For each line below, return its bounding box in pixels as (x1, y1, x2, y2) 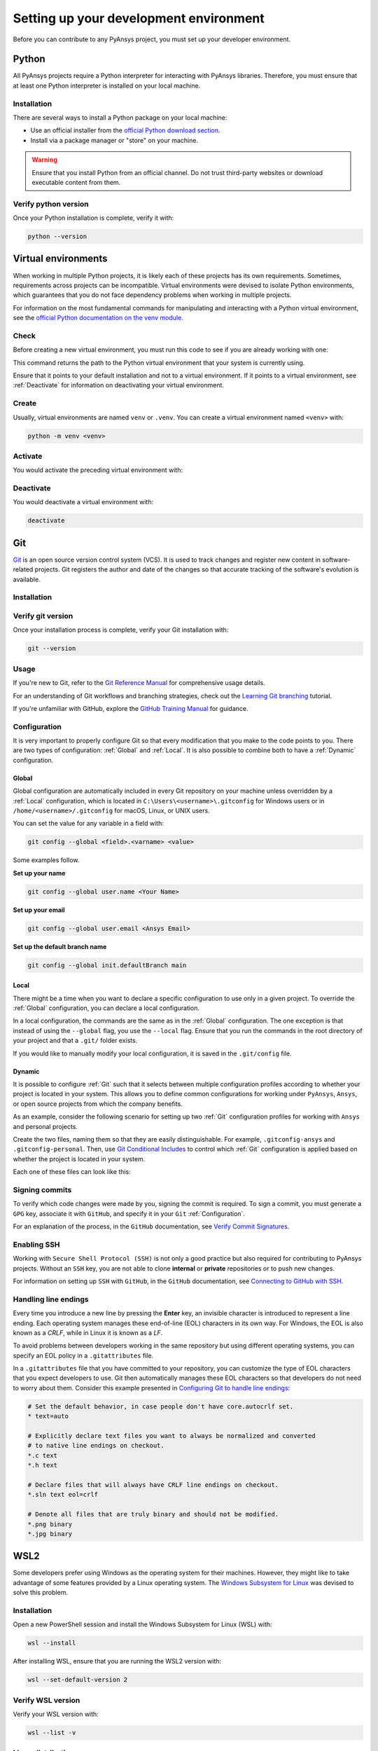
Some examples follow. (13, 856, 80, 864)
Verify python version (13, 199, 89, 209)
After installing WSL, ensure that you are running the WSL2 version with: (13, 1657, 222, 1666)
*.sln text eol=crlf (27, 1490, 98, 1499)
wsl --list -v (27, 1729, 76, 1736)
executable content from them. (31, 178, 121, 186)
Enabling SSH (13, 1240, 60, 1250)
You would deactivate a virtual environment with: (13, 498, 154, 506)
